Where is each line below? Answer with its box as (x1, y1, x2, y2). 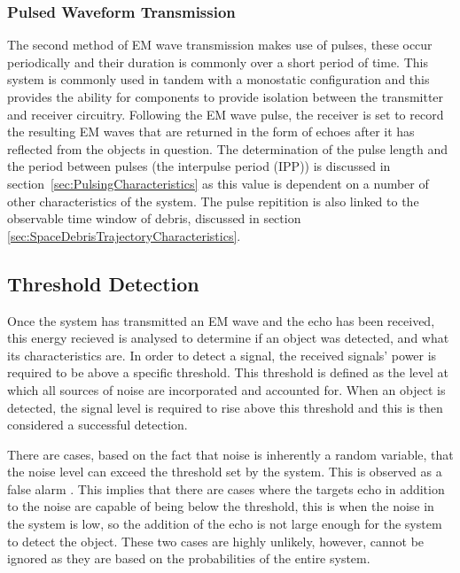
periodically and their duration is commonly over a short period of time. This (7, 52, 428, 71)
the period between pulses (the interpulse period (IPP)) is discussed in (7, 157, 391, 175)
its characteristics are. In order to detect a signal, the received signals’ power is (7, 345, 437, 364)
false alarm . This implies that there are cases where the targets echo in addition (7, 479, 445, 498)
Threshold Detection (7, 269, 199, 297)
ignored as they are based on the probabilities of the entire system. (7, 549, 370, 568)
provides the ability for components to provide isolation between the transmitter (7, 88, 444, 105)
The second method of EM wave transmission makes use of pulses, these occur (7, 35, 433, 54)
